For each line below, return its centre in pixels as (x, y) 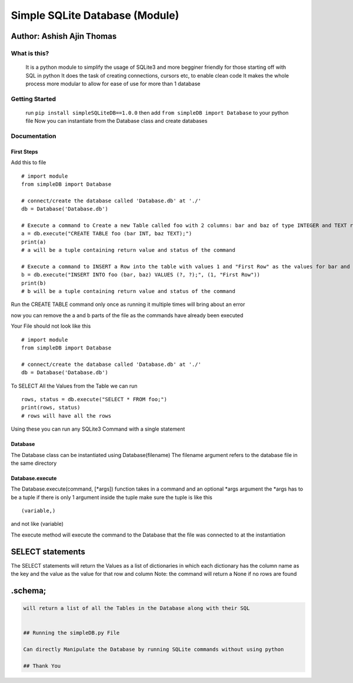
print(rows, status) (51, 408)
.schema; (29, 590)
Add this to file (29, 162)
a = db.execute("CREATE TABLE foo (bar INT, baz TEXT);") (107, 234)
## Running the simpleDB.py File (71, 633)
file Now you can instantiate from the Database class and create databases (116, 121)
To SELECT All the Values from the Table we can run (74, 386)
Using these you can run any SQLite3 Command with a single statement (98, 429)
